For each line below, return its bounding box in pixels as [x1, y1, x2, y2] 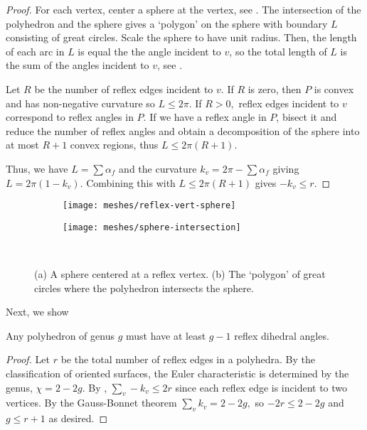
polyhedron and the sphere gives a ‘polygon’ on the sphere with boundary [6, 16, 328, 31]
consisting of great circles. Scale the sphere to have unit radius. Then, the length [6, 30, 357, 45]
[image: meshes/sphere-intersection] [63, 222, 241, 232]
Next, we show [6, 304, 69, 319]
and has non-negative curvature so [6, 95, 155, 110]
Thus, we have [6, 161, 68, 176]
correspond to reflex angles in [6, 109, 134, 124]
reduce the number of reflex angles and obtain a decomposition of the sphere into [6, 123, 360, 138]
